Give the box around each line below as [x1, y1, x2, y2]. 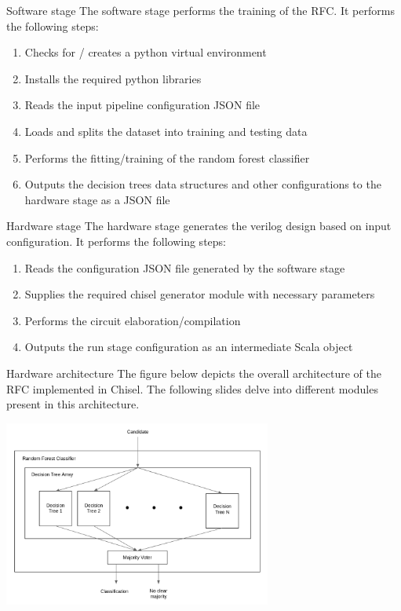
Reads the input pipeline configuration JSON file [24, 97, 261, 113]
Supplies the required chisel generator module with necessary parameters [24, 286, 375, 302]
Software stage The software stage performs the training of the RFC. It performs [6, 2, 395, 18]
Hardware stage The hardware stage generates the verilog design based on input [6, 218, 392, 234]
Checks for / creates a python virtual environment [24, 44, 267, 60]
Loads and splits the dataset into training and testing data [24, 123, 308, 139]
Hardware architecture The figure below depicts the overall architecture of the [6, 364, 381, 381]
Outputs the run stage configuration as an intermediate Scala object [24, 338, 353, 355]
